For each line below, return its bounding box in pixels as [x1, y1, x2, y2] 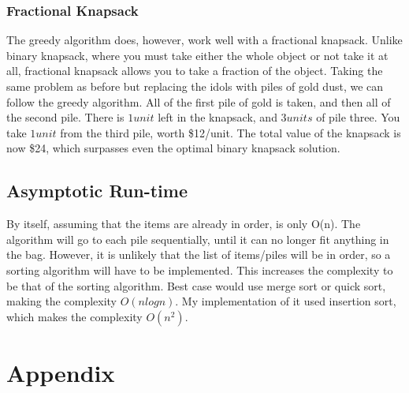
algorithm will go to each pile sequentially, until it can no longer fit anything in [6, 230, 389, 247]
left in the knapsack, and [158, 109, 277, 125]
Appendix [6, 356, 115, 388]
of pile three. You [316, 109, 400, 125]
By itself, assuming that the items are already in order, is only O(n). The [6, 215, 361, 232]
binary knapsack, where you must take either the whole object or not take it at [6, 47, 389, 63]
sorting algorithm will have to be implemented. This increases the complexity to [6, 261, 393, 278]
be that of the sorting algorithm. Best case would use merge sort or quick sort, [6, 277, 386, 294]
